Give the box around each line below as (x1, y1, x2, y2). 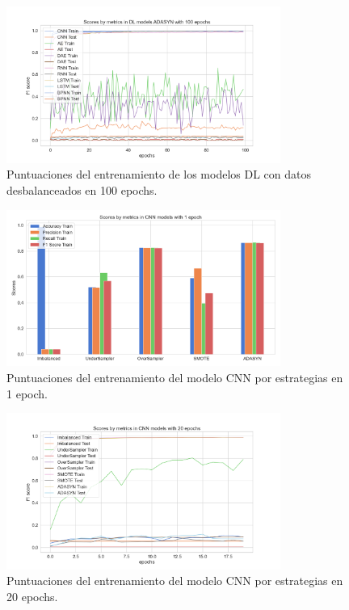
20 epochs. (6, 588, 58, 605)
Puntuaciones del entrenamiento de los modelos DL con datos (6, 166, 311, 183)
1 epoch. (6, 385, 48, 402)
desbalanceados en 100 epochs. (6, 181, 158, 198)
